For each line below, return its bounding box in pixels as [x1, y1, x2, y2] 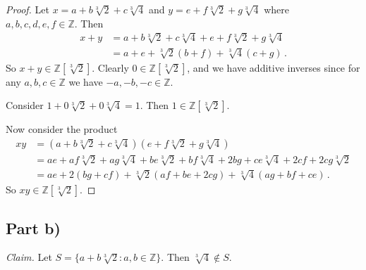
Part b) [6, 217, 61, 238]
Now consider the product [6, 122, 118, 136]
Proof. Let [6, 2, 49, 16]
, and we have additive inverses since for [187, 60, 360, 75]
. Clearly [92, 60, 129, 75]
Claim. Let [6, 250, 52, 264]
